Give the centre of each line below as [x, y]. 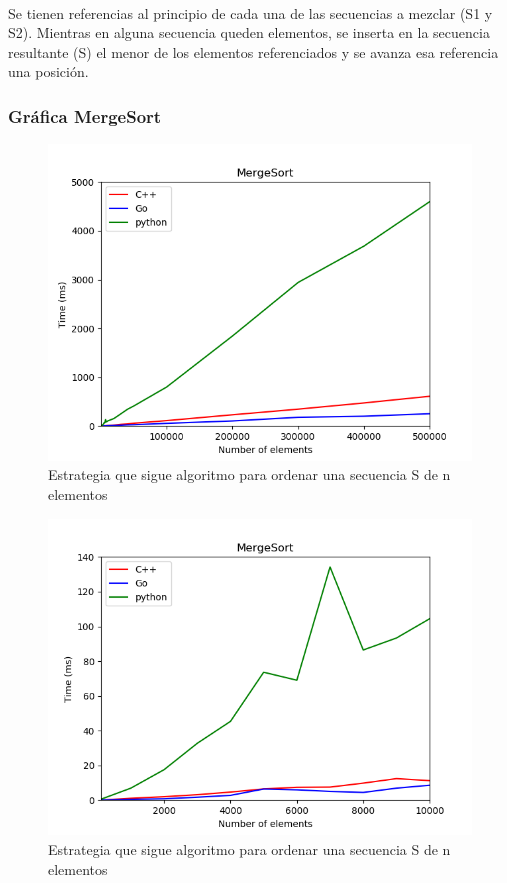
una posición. [48, 71]
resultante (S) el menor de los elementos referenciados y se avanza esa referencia [253, 51]
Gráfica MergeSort [85, 115]
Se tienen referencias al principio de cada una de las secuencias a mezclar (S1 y [250, 12]
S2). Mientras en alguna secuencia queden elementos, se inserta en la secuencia [249, 32]
